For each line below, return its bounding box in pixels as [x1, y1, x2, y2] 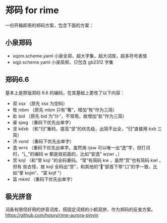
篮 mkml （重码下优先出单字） [12, 176, 76, 182]
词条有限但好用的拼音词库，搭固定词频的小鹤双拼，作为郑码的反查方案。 [5, 206, 155, 212]
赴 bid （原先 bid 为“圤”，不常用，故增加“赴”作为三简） [12, 113, 127, 119]
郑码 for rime [5, 5, 59, 16]
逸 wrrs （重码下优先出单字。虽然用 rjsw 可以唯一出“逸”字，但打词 [12, 144, 150, 150]
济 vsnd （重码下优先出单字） [12, 138, 74, 144]
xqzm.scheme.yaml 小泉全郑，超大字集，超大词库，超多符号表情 [12, 52, 147, 59]
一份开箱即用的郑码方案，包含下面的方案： [5, 22, 94, 28]
